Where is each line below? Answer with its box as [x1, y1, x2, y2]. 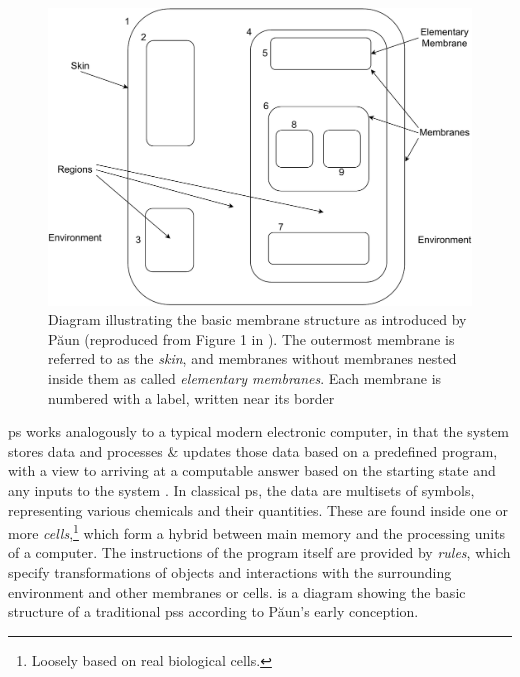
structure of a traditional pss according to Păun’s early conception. [8, 601, 419, 622]
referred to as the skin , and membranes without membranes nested [48, 348, 457, 369]
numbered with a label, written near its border [48, 387, 335, 408]
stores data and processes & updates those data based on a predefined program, [8, 440, 498, 461]
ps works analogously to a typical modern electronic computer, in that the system [8, 421, 510, 442]
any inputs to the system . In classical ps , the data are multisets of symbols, [8, 480, 475, 501]
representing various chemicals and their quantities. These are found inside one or [8, 499, 509, 520]
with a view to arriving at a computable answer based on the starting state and [8, 460, 496, 481]
